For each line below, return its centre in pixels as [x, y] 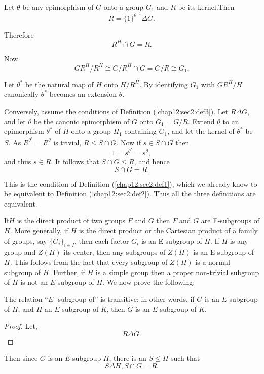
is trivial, [67, 142]
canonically [22, 94]
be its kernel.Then [206, 7]
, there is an [128, 358]
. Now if [128, 142]
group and [20, 252]
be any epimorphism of [58, 7]
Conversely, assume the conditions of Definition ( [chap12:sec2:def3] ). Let [116, 111]
